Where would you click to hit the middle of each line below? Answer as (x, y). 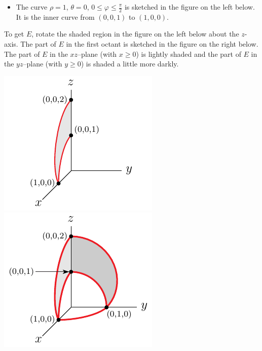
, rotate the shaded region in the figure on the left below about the (135, 34)
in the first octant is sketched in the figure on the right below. (162, 44)
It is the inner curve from (55, 16)
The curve (32, 7)
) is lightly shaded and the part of (189, 54)
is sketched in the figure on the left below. (190, 7)
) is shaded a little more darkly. (130, 64)
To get (14, 34)
